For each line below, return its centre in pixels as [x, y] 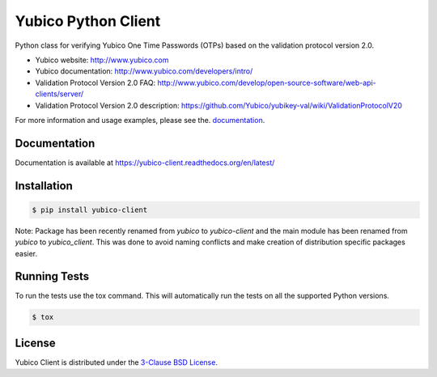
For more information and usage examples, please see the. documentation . [140, 120]
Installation [44, 186]
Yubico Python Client [88, 21]
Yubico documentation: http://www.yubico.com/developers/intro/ [144, 71]
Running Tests [52, 276]
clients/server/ [59, 94]
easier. [26, 253]
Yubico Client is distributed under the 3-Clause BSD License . [117, 362]
